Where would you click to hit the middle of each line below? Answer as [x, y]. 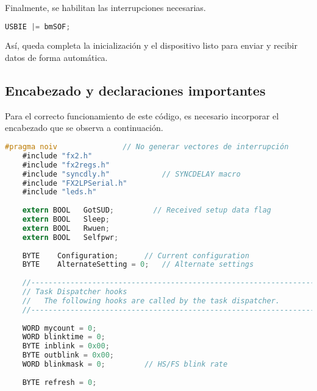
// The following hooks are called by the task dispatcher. [151, 301]
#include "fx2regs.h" [66, 165]
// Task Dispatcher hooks [75, 292]
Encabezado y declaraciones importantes [135, 90]
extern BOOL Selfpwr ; [70, 237]
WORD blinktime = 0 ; [64, 337]
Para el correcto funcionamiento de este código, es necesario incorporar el [142, 115]
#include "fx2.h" [57, 156]
